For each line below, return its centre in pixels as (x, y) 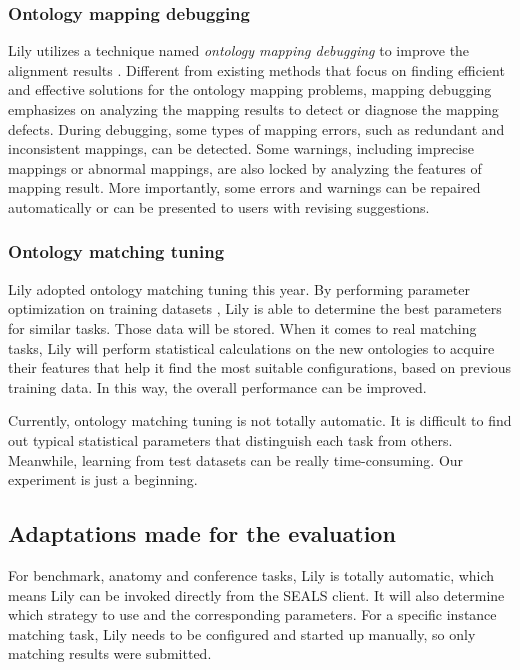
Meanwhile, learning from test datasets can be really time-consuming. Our (236, 459)
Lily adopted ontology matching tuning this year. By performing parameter (239, 288)
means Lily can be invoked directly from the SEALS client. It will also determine (256, 594)
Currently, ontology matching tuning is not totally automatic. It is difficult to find (260, 420)
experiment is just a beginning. (103, 479)
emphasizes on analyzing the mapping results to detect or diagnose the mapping (253, 109)
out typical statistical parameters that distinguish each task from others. (230, 439)
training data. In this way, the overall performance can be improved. (217, 386)
